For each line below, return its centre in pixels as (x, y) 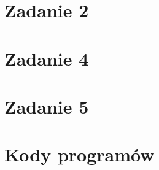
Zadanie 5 (47, 106)
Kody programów (79, 154)
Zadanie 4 (47, 58)
